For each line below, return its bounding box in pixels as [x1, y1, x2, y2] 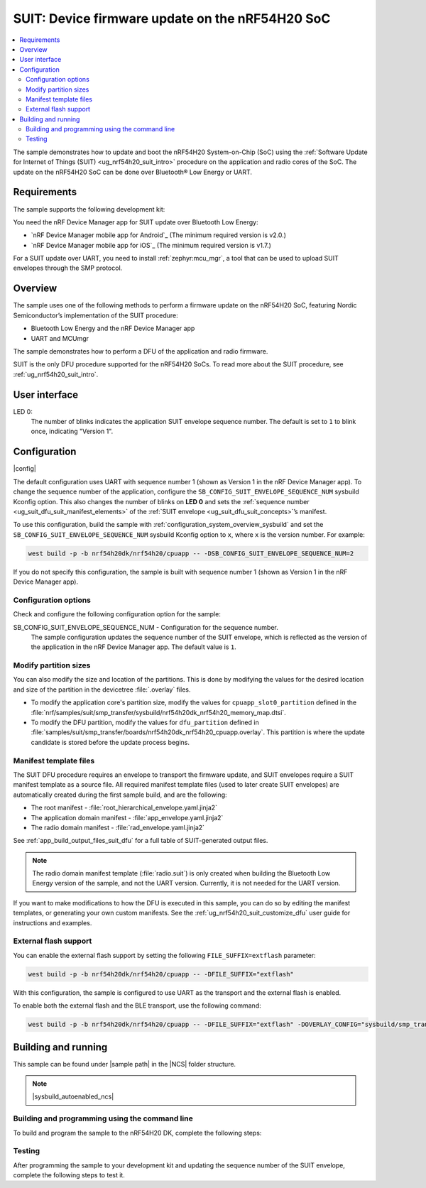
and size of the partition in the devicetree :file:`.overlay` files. [13, 685, 191, 694]
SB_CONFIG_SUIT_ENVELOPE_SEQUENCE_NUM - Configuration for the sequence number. [13, 623, 278, 631]
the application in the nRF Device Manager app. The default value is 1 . [31, 643, 237, 651]
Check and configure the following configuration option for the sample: [13, 610, 222, 618]
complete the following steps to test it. [13, 1171, 126, 1179]
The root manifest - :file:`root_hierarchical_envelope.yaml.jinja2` [31, 803, 218, 812]
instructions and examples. [13, 918, 92, 927]
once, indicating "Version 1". [31, 427, 114, 436]
